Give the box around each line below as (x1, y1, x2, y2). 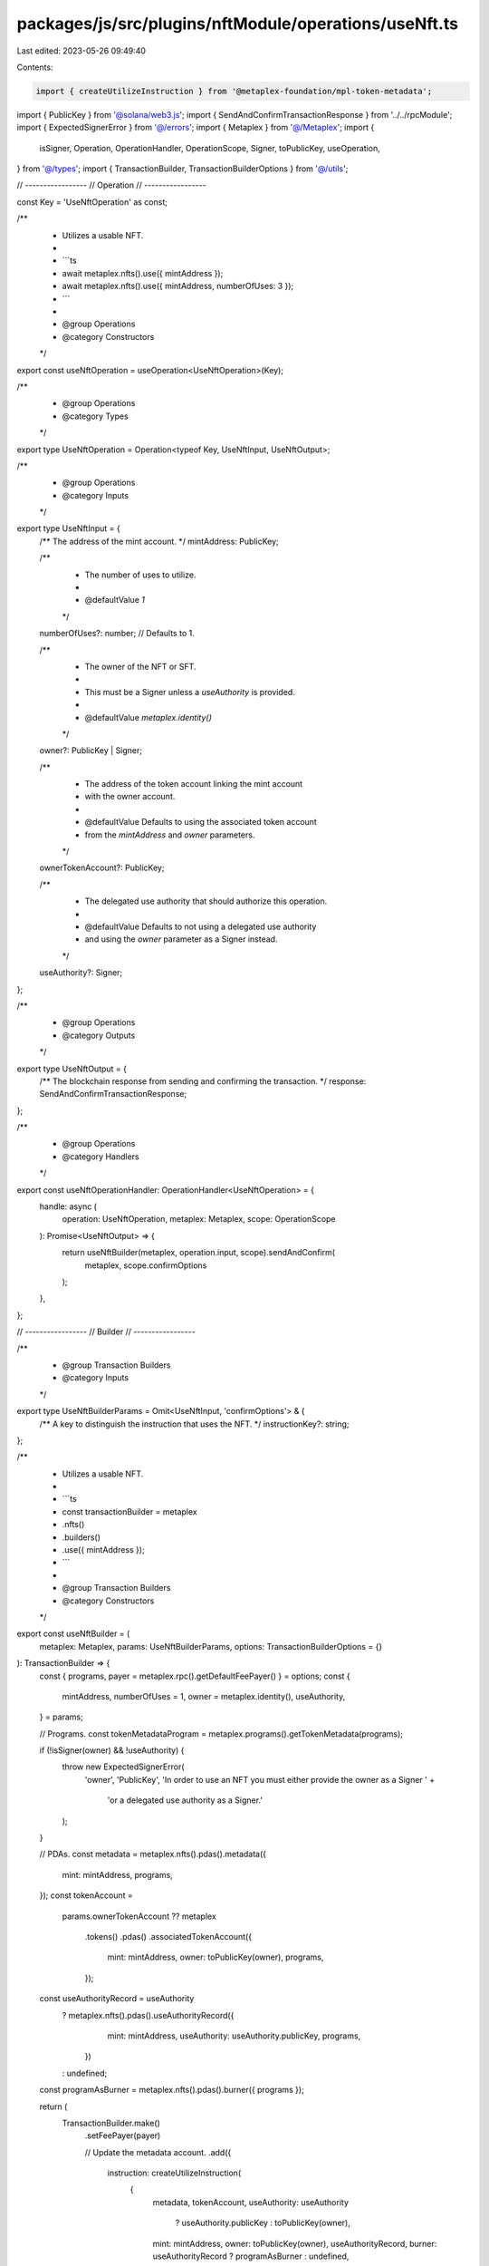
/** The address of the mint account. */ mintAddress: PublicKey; (39, 536, 280, 547)
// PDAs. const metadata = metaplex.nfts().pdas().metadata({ (39, 1849, 267, 1860)
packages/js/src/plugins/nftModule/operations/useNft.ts (16, 14, 459, 34)
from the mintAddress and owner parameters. (84, 829, 255, 840)
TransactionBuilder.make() (62, 2117, 160, 2128)
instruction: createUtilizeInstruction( (107, 2167, 242, 2179)
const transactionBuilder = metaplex (62, 1506, 198, 1517)
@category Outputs (62, 1030, 136, 1041)
